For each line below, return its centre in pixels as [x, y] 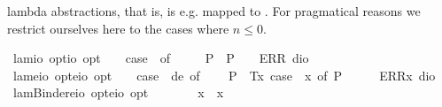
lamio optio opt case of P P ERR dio [161, 58]
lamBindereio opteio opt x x [118, 92]
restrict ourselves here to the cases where [118, 28]
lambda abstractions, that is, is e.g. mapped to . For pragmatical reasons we [214, 11]
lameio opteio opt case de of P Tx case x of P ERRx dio [224, 75]
